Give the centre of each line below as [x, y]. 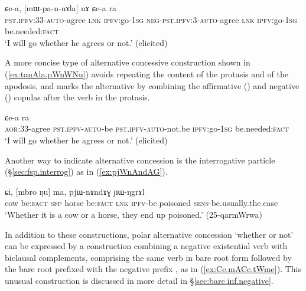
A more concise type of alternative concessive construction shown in [128, 62]
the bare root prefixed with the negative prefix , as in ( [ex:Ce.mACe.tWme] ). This [153, 269]
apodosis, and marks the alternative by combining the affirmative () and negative [152, 85]
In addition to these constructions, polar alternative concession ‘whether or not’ [149, 234]
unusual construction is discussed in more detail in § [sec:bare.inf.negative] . [139, 280]
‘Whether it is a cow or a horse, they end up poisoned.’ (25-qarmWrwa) [134, 214]
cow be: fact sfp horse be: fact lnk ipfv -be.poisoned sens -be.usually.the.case [141, 203]
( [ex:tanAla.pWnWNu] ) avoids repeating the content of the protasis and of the [147, 73]
